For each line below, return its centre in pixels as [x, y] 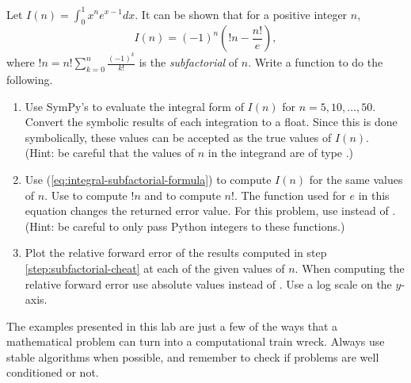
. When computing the [350, 268]
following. [30, 79]
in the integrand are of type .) [281, 153]
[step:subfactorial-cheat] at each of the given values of [155, 268]
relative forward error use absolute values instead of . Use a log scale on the [208, 283]
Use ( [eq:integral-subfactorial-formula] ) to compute [148, 179]
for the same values [356, 179]
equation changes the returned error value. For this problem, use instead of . [210, 211]
